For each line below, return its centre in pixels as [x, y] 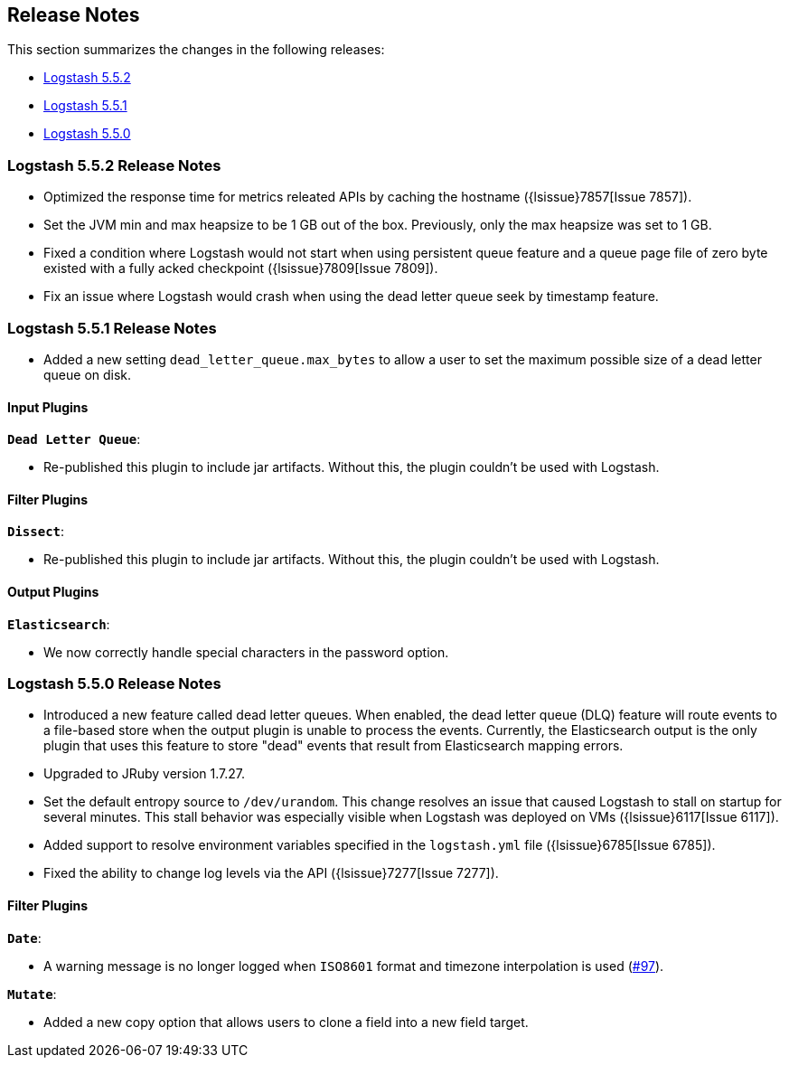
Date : [24, 938]
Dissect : [36, 532]
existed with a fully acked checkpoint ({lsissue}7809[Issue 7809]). [241, 269]
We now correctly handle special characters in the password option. [246, 652]
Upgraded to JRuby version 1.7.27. [145, 774]
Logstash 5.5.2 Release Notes [114, 165]
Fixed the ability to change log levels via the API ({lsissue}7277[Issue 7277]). [271, 873]
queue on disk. [88, 374]
